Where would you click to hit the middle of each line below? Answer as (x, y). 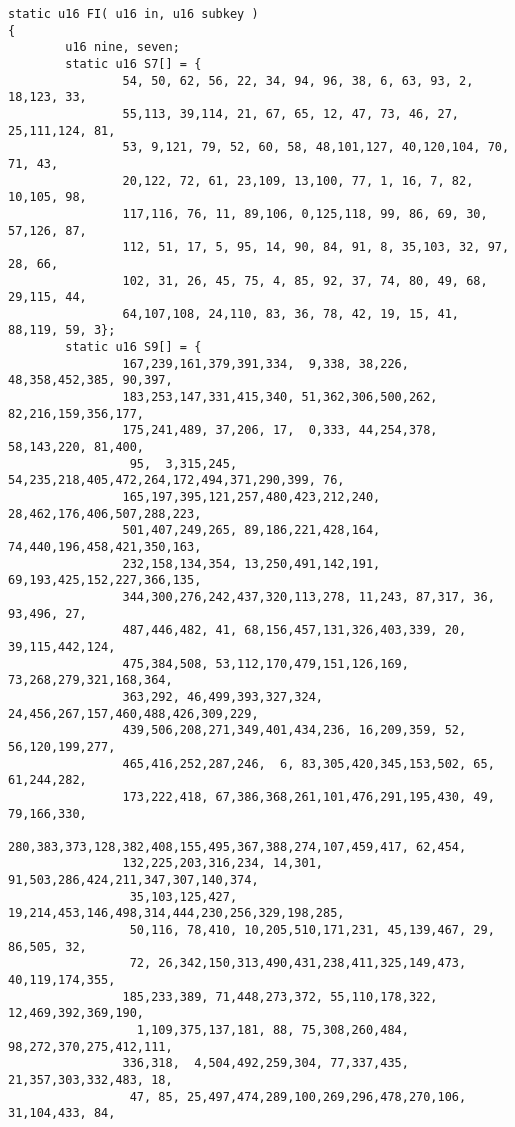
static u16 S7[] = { (133, 63)
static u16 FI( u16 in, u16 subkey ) (133, 14)
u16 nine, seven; (122, 47)
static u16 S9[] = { (133, 347)
